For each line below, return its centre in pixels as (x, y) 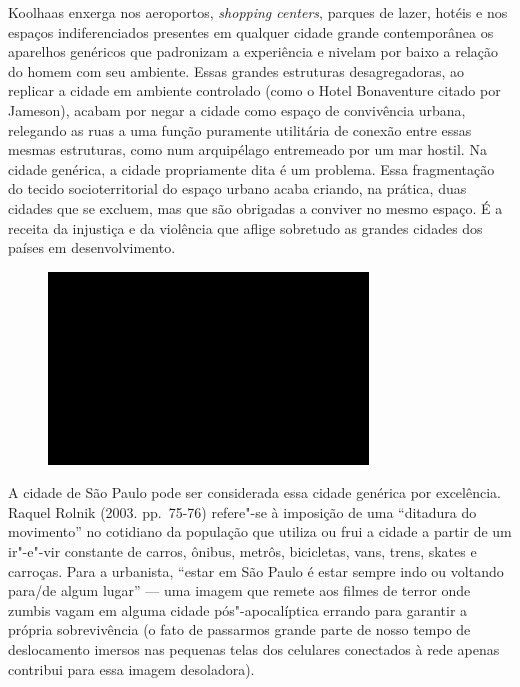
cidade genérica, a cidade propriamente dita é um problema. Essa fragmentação (251, 168)
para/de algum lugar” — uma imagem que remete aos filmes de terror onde (239, 590)
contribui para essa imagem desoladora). (131, 668)
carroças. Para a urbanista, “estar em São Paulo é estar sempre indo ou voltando (256, 570)
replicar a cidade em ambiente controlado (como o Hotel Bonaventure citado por (254, 90)
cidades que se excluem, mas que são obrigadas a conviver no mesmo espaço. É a (255, 207)
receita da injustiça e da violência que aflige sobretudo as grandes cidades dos (245, 227)
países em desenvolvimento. (92, 247)
